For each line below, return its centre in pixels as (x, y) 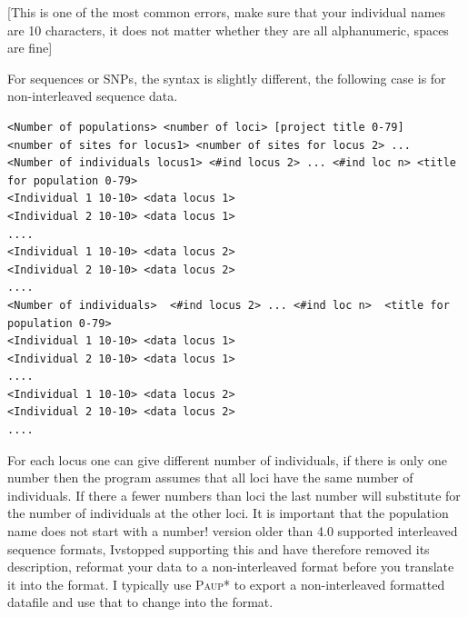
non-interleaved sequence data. (93, 96)
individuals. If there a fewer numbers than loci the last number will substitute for (234, 495)
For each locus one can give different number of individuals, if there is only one (227, 459)
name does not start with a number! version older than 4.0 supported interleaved (233, 531)
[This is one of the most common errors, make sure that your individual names (227, 12)
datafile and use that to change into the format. (140, 602)
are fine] (30, 48)
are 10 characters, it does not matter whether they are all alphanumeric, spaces (228, 30)
